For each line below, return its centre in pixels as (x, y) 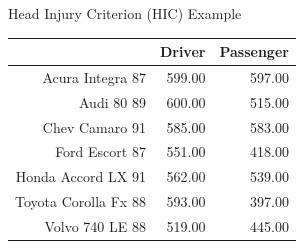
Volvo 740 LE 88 (95, 226)
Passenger (254, 51)
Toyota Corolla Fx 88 (80, 201)
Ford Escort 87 (100, 151)
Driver (182, 51)
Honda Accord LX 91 (80, 176)
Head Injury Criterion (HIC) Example (125, 13)
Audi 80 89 (112, 101)
